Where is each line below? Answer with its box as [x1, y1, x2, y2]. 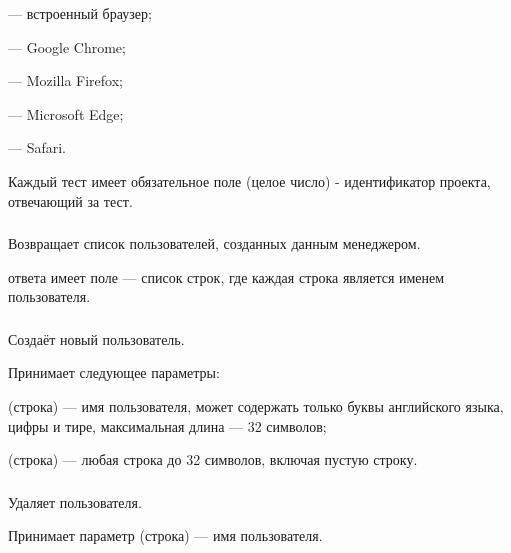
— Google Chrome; [8, 36, 126, 57]
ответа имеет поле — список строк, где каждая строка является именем [8, 266, 445, 287]
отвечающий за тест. [8, 190, 133, 211]
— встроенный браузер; [8, 3, 152, 23]
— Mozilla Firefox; [8, 70, 123, 91]
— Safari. [8, 137, 67, 158]
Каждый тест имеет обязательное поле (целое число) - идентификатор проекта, [8, 170, 491, 191]
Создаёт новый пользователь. [8, 328, 185, 349]
